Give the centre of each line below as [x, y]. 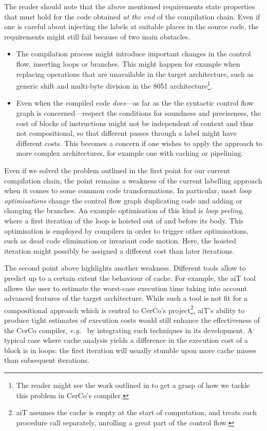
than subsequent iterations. [47, 360]
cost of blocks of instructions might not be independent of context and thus [135, 123]
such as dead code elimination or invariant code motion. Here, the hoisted [120, 241]
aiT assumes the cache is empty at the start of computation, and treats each [137, 412]
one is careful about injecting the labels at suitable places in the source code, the [131, 26]
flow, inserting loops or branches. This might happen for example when [128, 63]
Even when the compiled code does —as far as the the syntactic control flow [135, 103]
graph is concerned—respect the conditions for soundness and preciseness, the [138, 113]
